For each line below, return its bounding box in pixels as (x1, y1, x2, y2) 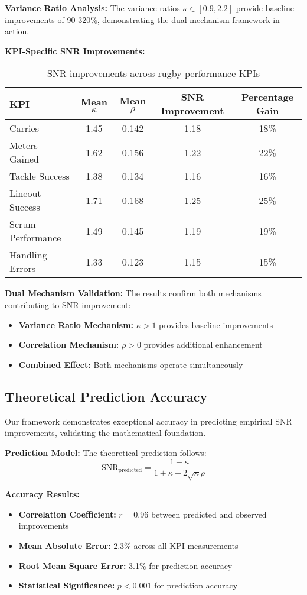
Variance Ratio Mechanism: (18, 318, 134, 331)
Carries (9, 121, 39, 135)
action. (5, 25, 30, 37)
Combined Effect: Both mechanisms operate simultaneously (18, 358, 243, 370)
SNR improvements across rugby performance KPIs (47, 66, 260, 80)
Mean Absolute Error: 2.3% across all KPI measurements (18, 539, 239, 551)
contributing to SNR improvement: (5, 298, 131, 311)
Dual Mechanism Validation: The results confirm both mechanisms (5, 287, 262, 299)
